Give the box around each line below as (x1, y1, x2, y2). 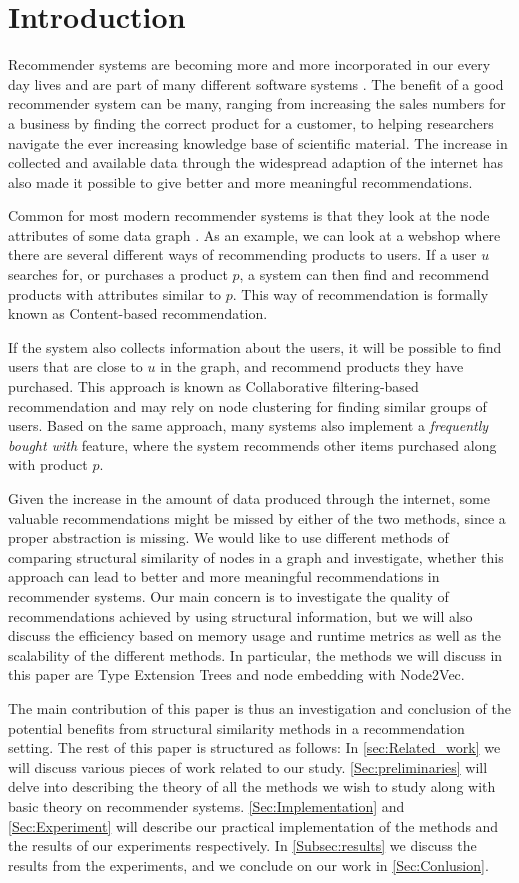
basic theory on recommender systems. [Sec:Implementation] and (8, 795, 405, 816)
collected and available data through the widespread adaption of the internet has (8, 152, 503, 173)
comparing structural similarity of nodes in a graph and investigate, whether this (8, 546, 504, 567)
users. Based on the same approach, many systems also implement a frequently (8, 415, 489, 436)
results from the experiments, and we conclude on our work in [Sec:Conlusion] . (8, 854, 489, 875)
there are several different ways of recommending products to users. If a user (8, 244, 477, 265)
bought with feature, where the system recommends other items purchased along (8, 434, 497, 455)
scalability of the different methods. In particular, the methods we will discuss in (8, 644, 503, 665)
